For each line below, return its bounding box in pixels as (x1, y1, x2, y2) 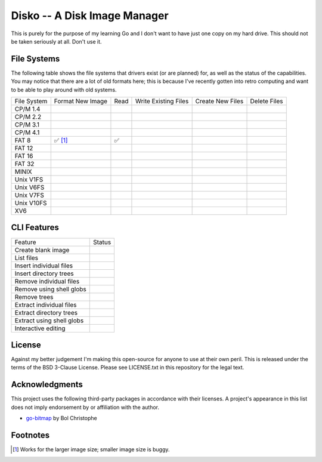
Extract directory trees (14, 308, 78, 316)
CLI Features (11, 223, 59, 233)
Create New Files (195, 97, 244, 106)
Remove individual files (14, 277, 80, 285)
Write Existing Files (135, 97, 189, 106)
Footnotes (11, 430, 50, 440)
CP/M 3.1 (14, 121, 40, 129)
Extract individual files (14, 300, 77, 309)
